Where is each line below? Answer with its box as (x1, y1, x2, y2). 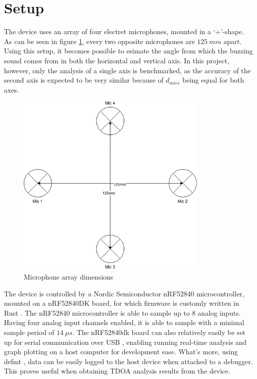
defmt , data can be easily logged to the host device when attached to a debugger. (4, 356, 253, 366)
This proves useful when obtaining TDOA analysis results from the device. (4, 366, 230, 376)
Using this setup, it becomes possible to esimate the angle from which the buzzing (4, 46, 253, 56)
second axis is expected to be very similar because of (4, 75, 164, 85)
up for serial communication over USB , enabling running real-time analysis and (4, 336, 247, 347)
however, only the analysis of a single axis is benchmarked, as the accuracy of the (4, 65, 251, 75)
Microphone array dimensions (24, 272, 113, 282)
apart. (223, 36, 242, 46)
